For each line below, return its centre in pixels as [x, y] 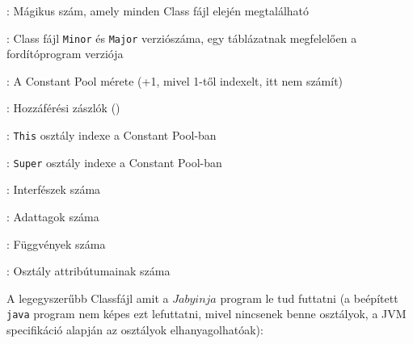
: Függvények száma [56, 243]
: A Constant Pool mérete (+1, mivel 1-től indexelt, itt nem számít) [175, 80]
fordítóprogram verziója [65, 54]
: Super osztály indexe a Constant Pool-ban [114, 162]
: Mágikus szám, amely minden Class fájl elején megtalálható [158, 10]
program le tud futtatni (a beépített [309, 298]
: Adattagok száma [53, 216]
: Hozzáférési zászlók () [63, 108]
